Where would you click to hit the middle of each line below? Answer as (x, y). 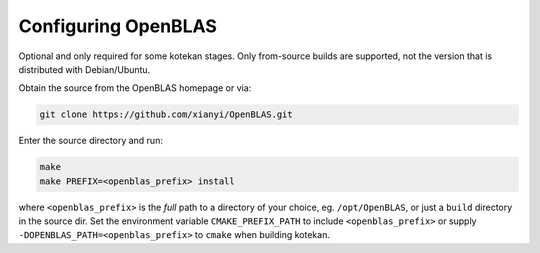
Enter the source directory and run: (91, 141)
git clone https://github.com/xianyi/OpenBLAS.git (166, 114)
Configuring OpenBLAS (117, 26)
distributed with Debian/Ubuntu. (84, 69)
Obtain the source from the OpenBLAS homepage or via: (135, 88)
